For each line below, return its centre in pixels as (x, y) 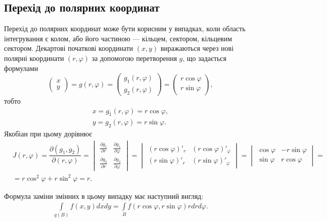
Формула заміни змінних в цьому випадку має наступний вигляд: (104, 196)
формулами (21, 68)
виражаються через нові (197, 48)
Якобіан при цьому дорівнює (48, 134)
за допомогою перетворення (134, 58)
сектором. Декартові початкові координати (69, 48)
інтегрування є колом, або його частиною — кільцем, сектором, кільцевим (118, 38)
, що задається (204, 58)
